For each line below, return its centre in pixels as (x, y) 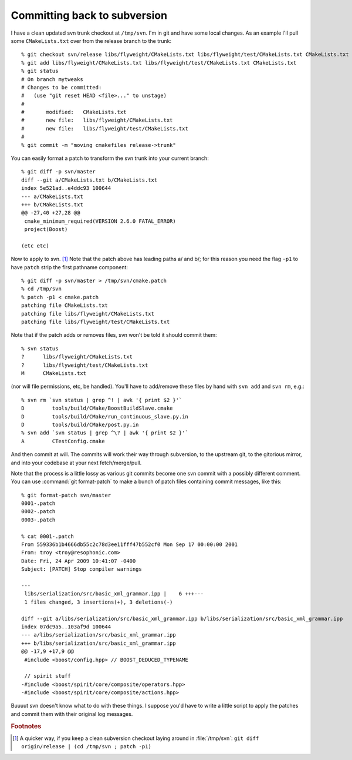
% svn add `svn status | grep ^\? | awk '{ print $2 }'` (105, 433)
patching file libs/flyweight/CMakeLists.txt (88, 314)
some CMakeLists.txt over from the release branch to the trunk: (91, 41)
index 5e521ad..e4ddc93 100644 (66, 188)
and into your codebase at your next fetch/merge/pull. (76, 463)
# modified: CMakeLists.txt (74, 112)
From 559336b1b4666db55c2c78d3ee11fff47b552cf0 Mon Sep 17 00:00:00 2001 (130, 545)
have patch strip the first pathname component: (70, 267)
